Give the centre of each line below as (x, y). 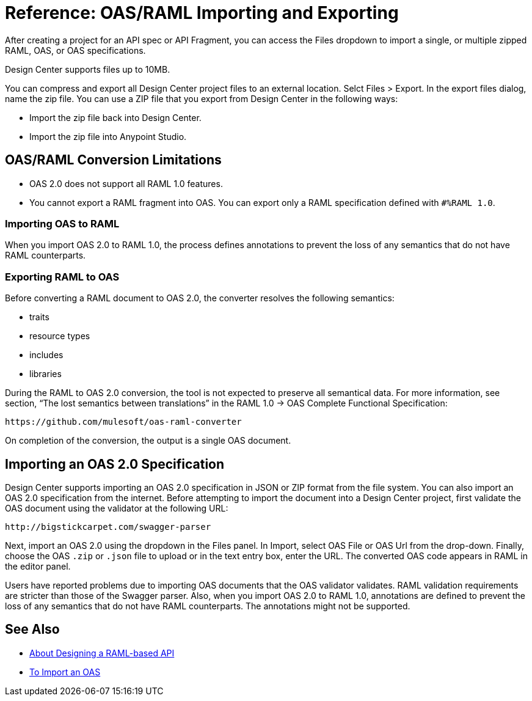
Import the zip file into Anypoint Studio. (108, 136)
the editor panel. (38, 566)
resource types (60, 336)
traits (39, 317)
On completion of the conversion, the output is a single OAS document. (148, 441)
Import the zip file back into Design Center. (115, 117)
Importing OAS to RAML (62, 223)
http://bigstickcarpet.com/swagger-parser (108, 527)
